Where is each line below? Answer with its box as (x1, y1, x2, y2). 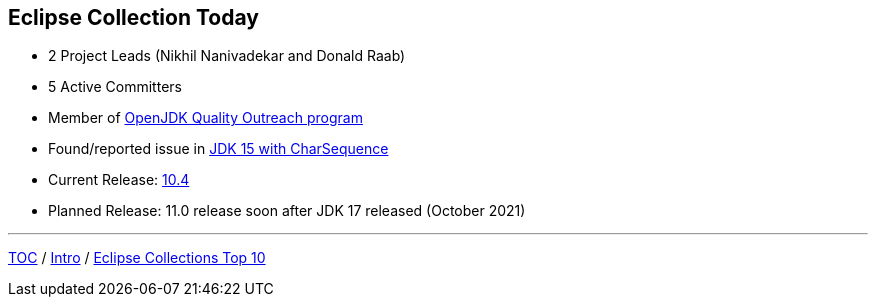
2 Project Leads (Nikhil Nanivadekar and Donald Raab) (48, 47, 406, 65)
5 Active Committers (48, 78, 182, 96)
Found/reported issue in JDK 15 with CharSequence (48, 140, 389, 158)
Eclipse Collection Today (8, 5, 259, 30)
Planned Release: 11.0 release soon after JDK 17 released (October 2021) (48, 202, 526, 220)
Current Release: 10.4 (48, 171, 190, 189)
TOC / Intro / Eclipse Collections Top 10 (8, 249, 266, 267)
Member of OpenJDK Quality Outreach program (48, 109, 363, 127)
